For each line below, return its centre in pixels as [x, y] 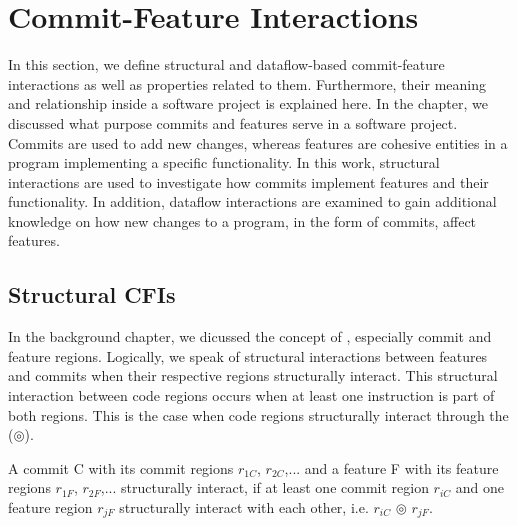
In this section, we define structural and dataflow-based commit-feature [226, 64]
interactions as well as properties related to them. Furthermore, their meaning [247, 83]
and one [480, 487]
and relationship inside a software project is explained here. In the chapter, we [248, 103]
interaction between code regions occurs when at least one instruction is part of [251, 395]
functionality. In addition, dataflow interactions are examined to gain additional [252, 201]
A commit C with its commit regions [121, 467]
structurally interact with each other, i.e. [244, 507]
